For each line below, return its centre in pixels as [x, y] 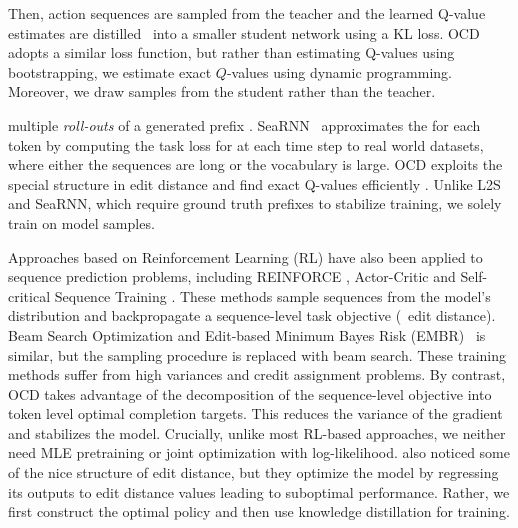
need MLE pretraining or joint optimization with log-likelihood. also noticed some [259, 452]
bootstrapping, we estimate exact [110, 71]
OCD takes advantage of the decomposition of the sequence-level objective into [250, 393]
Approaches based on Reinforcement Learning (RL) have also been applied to [245, 256]
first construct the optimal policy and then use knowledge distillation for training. [259, 511]
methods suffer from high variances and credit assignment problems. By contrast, [257, 374]
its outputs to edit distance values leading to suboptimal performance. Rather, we [259, 491]
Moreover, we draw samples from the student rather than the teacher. [222, 91]
